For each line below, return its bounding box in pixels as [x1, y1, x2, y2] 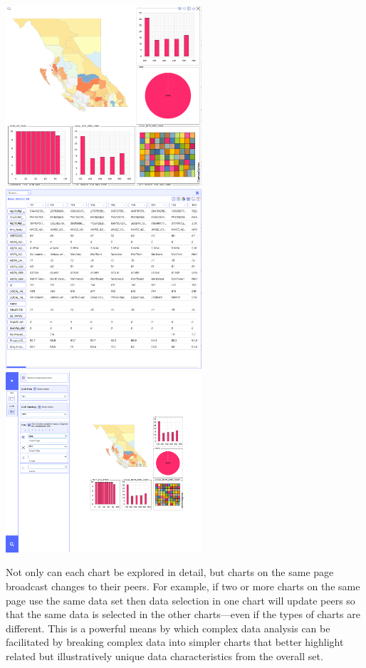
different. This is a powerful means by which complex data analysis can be [6, 620, 330, 635]
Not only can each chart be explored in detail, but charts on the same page [6, 565, 334, 580]
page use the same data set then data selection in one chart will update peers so [6, 592, 355, 607]
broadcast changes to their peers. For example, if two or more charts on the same [6, 578, 360, 593]
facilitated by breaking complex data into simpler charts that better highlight [6, 634, 344, 649]
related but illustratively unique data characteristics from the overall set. [6, 648, 323, 663]
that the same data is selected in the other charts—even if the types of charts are [6, 607, 360, 622]
